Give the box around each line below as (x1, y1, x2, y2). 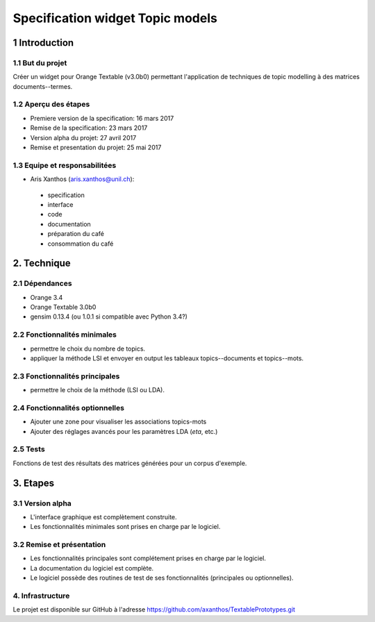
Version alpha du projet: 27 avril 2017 (30, 133, 137, 142)
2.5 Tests (12, 444, 45, 454)
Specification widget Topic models (12, 10, 218, 26)
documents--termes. (12, 82, 73, 90)
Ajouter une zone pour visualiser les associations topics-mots (30, 417, 207, 426)
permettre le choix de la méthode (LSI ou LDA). (30, 386, 165, 394)
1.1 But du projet (12, 58, 67, 67)
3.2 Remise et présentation (12, 540, 106, 550)
